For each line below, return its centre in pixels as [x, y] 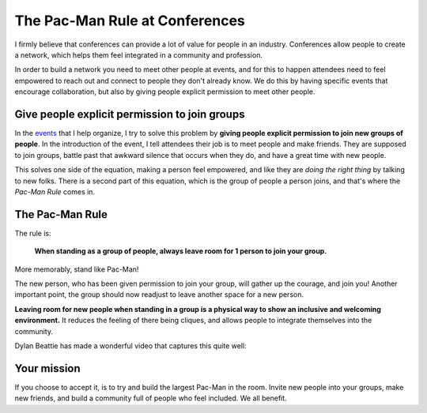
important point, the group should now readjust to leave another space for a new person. [159, 295]
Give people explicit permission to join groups [130, 114]
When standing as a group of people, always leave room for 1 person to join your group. [181, 251]
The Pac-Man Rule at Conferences [130, 21]
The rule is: [33, 233]
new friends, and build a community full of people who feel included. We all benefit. [151, 398]
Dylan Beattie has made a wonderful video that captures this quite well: [130, 346]
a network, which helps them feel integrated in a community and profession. [138, 54]
